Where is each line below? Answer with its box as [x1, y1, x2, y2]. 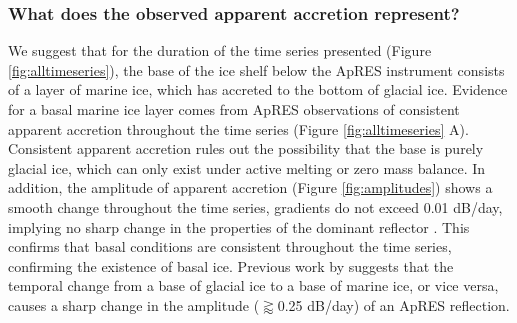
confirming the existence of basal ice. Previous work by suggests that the [8, 255, 454, 276]
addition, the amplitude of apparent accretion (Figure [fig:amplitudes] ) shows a [8, 177, 493, 198]
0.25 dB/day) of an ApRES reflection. [277, 294, 510, 315]
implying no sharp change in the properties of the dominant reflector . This [8, 216, 470, 237]
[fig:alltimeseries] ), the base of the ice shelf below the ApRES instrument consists [8, 59, 505, 80]
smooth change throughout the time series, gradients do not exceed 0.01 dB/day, [8, 196, 503, 217]
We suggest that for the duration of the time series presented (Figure [8, 40, 432, 61]
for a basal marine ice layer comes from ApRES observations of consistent [8, 99, 460, 119]
